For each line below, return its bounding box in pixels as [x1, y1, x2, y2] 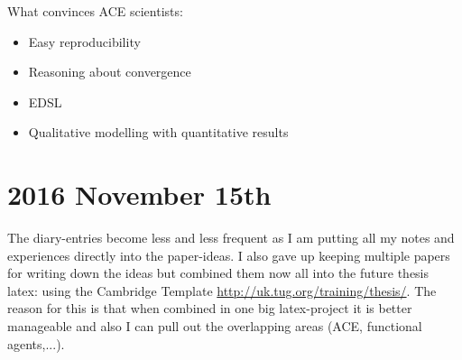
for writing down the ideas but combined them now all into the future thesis [7, 263, 430, 282]
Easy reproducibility [28, 32, 141, 51]
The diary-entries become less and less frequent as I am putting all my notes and [7, 228, 455, 247]
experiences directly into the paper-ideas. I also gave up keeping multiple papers [7, 245, 450, 264]
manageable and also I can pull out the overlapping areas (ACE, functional [7, 317, 422, 336]
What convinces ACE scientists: [7, 2, 183, 20]
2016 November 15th [7, 176, 272, 213]
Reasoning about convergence [28, 62, 191, 81]
